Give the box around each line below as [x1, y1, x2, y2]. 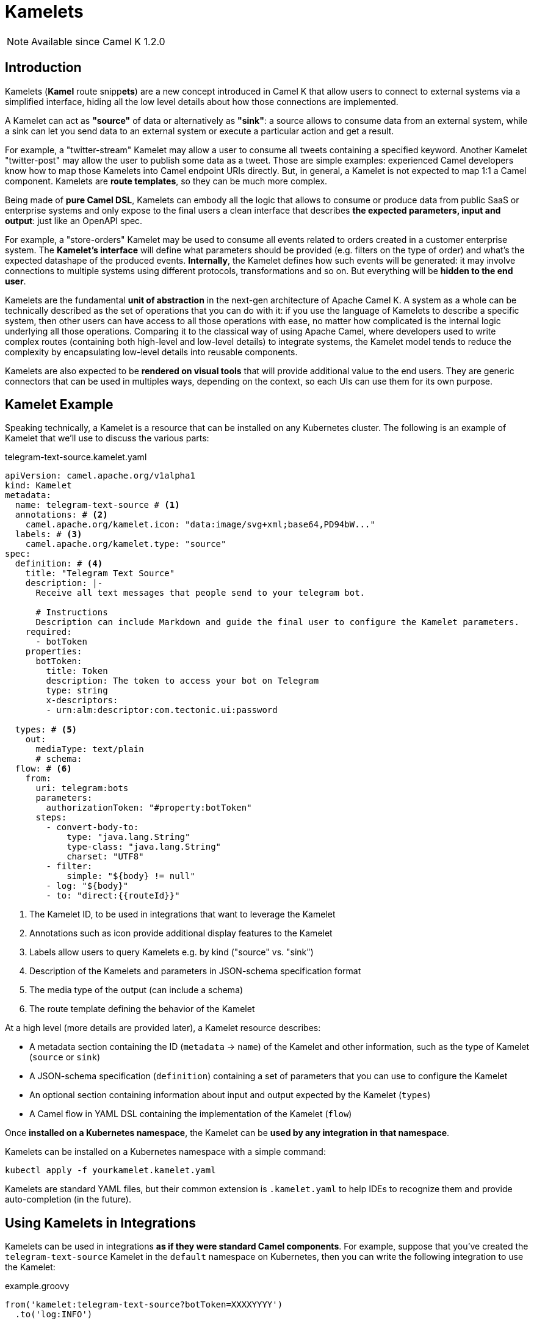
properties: [25, 646, 82, 657]
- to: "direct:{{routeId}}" [46, 891, 180, 901]
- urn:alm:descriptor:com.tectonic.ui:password [46, 705, 278, 715]
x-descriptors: [46, 695, 118, 706]
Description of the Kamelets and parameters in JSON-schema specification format [29, 966, 361, 977]
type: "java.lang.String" [67, 832, 190, 842]
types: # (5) [15, 725, 78, 735]
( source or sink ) [29, 1052, 101, 1063]
